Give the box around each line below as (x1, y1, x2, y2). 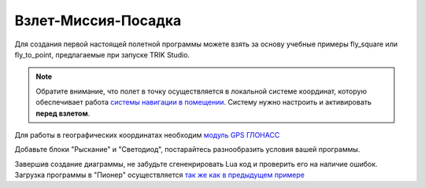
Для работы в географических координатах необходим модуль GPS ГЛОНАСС (14, 130, 280, 139)
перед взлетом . (35, 109, 91, 118)
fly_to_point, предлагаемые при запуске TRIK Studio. (14, 50, 190, 59)
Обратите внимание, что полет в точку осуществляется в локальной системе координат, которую (35, 87, 368, 96)
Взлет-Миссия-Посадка (14, 12, 182, 29)
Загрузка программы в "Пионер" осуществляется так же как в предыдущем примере (14, 170, 305, 180)
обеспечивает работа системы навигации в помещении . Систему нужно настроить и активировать (35, 98, 372, 107)
